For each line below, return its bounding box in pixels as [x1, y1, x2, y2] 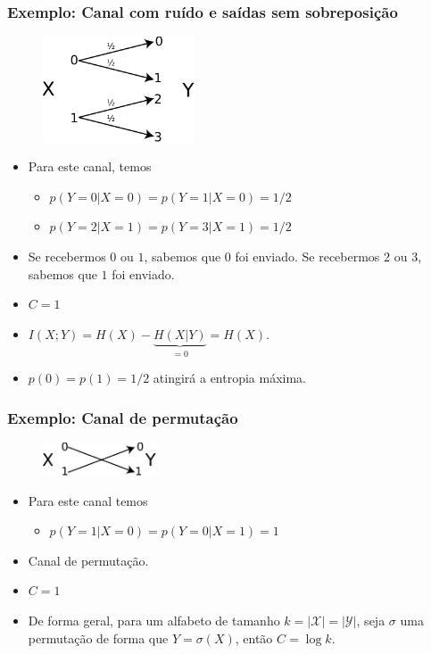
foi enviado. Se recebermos [235, 247, 380, 265]
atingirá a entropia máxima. [153, 368, 307, 387]
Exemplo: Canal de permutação [7, 406, 238, 428]
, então [235, 628, 273, 647]
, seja [356, 610, 385, 629]
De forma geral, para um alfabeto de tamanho [28, 610, 280, 629]
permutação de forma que [28, 628, 169, 647]
